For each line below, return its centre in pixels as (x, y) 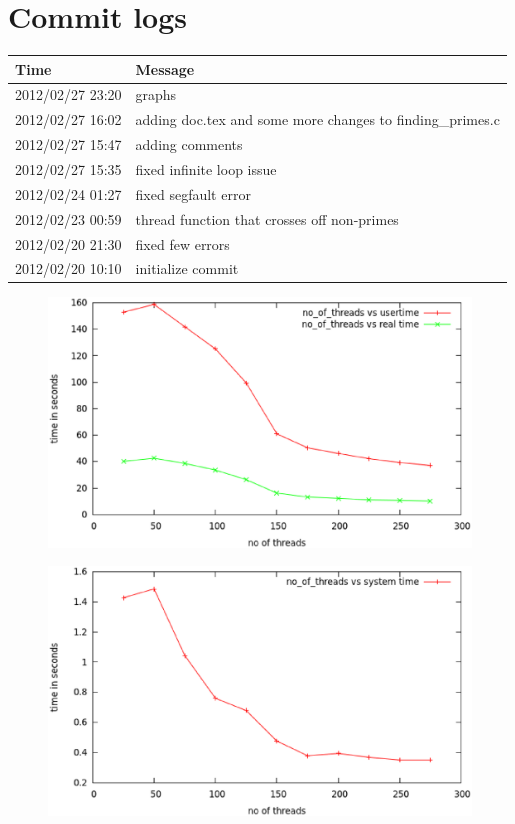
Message (165, 68)
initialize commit (187, 268)
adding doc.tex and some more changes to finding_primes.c (317, 119)
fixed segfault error (193, 193)
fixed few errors (182, 243)
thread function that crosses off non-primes (267, 218)
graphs (156, 94)
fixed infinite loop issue (206, 169)
